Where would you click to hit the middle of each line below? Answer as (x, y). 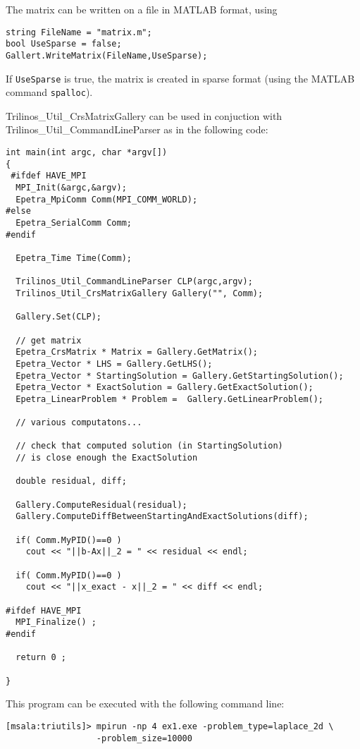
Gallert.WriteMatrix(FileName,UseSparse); (107, 55)
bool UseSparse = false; (64, 44)
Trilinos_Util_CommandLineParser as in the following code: (137, 129)
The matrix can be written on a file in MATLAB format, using (142, 9)
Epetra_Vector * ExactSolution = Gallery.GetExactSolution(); (165, 388)
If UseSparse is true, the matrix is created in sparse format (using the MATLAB (180, 78)
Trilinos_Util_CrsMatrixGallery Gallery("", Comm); (139, 293)
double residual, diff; (71, 481)
